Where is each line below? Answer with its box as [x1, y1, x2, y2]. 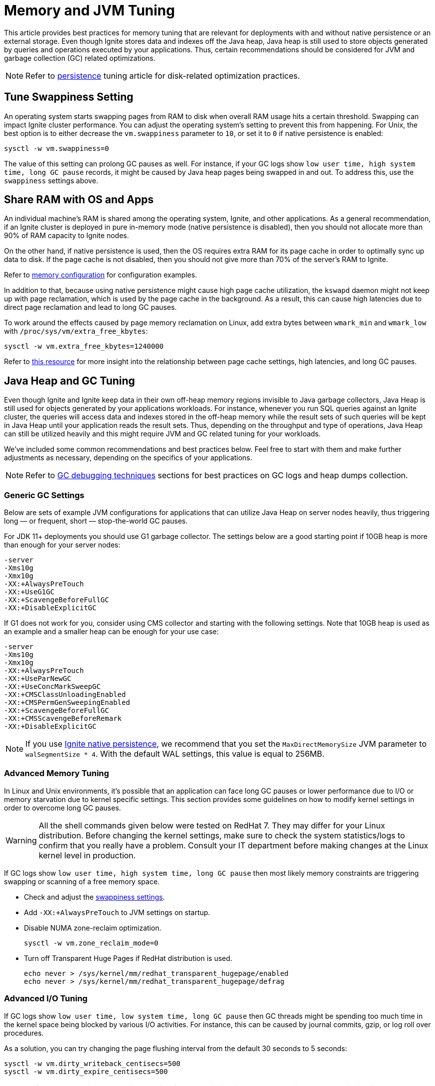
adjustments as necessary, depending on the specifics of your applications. [4, 453, 252, 462]
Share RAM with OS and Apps [4, 193, 154, 206]
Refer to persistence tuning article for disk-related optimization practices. [25, 70, 300, 81]
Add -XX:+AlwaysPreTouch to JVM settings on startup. [24, 908, 210, 917]
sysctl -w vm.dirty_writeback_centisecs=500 [4, 1059, 181, 1068]
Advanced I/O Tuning [4, 993, 88, 1004]
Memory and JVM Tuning [4, 2, 175, 19]
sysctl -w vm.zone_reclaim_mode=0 [24, 939, 158, 947]
